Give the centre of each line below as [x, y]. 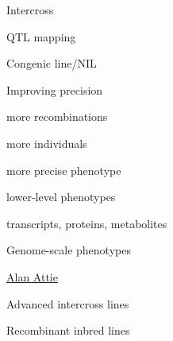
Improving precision [55, 89]
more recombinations [57, 116]
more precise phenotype [64, 170]
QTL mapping [41, 36]
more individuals [47, 143]
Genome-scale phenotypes [69, 250]
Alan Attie [32, 276]
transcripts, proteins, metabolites [87, 223]
